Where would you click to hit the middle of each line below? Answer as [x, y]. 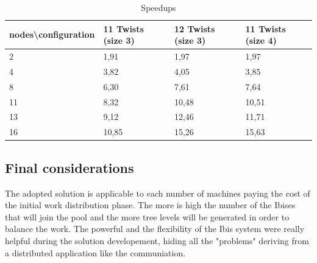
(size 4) [261, 40]
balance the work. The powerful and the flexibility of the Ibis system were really [155, 229]
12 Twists [194, 28]
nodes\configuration [52, 34]
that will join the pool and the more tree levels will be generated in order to [147, 216]
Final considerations [69, 167]
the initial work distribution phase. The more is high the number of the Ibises [150, 205]
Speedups [158, 7]
